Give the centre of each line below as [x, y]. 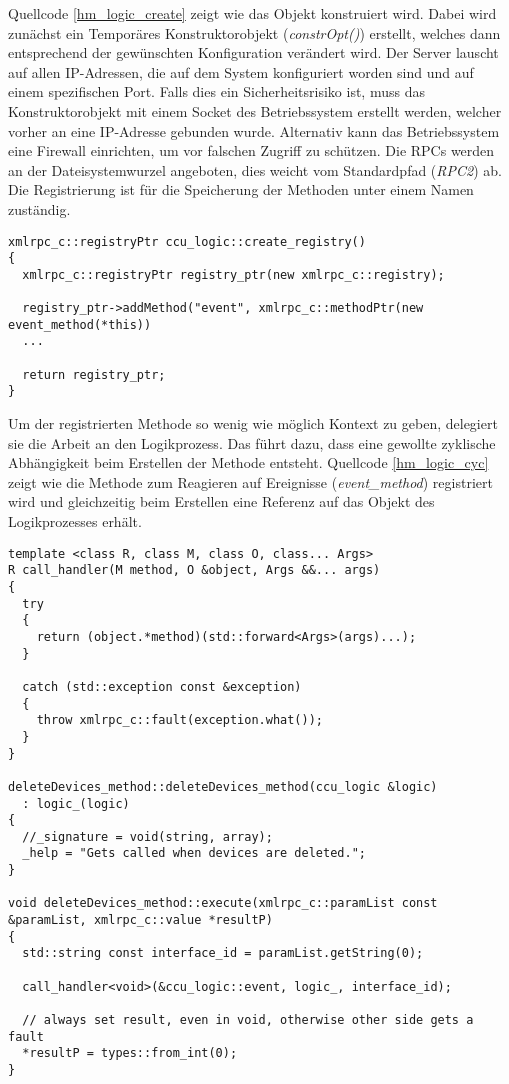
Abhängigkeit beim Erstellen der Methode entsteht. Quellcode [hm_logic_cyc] [248, 462]
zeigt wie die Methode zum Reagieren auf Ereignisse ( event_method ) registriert [250, 481]
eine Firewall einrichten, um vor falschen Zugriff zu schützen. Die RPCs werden [251, 150]
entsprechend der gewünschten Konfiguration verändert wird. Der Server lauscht [253, 52]
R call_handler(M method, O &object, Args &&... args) [194, 570]
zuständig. [39, 208]
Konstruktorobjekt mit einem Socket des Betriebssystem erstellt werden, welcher [255, 110]
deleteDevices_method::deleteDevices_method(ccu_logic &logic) [223, 786]
